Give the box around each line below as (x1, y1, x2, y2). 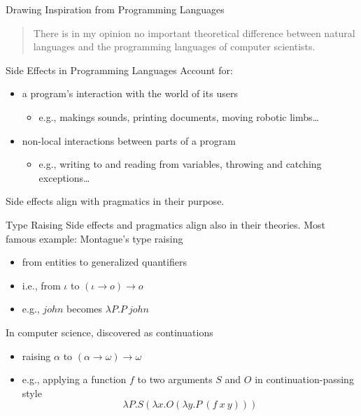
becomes (66, 301, 103, 316)
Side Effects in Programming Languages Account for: (6, 62, 233, 77)
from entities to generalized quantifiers (22, 254, 187, 269)
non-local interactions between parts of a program (22, 133, 236, 148)
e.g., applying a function (22, 372, 127, 387)
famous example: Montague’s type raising (6, 231, 183, 245)
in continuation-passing (255, 372, 354, 387)
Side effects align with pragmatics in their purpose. (6, 194, 225, 208)
